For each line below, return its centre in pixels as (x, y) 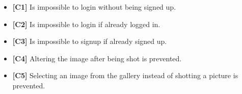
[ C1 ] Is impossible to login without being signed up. (94, 7)
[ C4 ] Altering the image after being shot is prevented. (97, 58)
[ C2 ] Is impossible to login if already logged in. (86, 24)
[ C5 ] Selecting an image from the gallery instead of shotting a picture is (125, 75)
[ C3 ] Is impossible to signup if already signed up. (90, 41)
